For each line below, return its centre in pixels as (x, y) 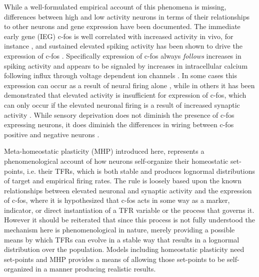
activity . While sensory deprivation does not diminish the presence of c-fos (119, 114)
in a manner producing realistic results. (96, 269)
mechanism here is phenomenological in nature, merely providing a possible (119, 230)
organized (19, 269)
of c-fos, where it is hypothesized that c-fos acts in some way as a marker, (117, 200)
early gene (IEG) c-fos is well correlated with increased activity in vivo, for (119, 36)
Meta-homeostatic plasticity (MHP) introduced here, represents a (104, 151)
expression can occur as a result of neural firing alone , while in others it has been (129, 85)
